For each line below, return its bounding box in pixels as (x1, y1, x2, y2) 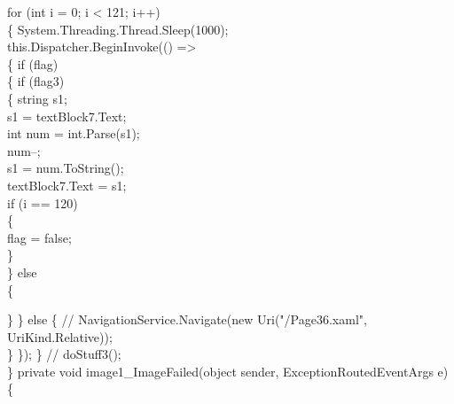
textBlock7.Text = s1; (7, 175, 127, 194)
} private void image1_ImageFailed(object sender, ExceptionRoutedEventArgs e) (7, 361, 449, 380)
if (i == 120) (7, 193, 78, 212)
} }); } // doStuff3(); (7, 345, 121, 363)
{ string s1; (7, 89, 67, 107)
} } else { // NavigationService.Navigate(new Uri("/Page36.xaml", (7, 310, 367, 329)
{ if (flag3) (7, 72, 65, 90)
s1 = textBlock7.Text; (7, 106, 127, 125)
